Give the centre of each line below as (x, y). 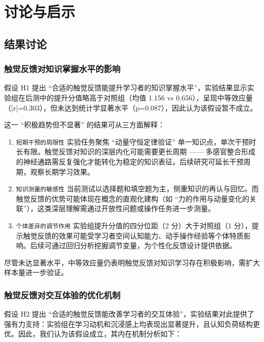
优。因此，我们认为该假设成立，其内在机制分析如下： (93, 334)
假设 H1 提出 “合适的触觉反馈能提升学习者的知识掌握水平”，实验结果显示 (126, 88)
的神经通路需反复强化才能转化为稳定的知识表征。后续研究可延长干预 (130, 161)
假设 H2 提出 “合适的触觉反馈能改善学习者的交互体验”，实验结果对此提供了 (129, 314)
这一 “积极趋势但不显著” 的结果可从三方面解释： (85, 125)
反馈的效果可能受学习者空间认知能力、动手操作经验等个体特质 (140, 235)
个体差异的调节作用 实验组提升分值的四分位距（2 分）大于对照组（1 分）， (134, 226)
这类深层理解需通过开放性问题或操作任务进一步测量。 (126, 208)
